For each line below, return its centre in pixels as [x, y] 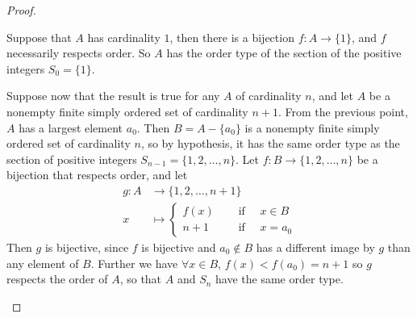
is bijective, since [87, 247]
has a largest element [71, 127]
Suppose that [39, 37]
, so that [141, 279]
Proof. [21, 10]
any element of [43, 263]
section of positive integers [72, 159]
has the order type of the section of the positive [284, 53]
